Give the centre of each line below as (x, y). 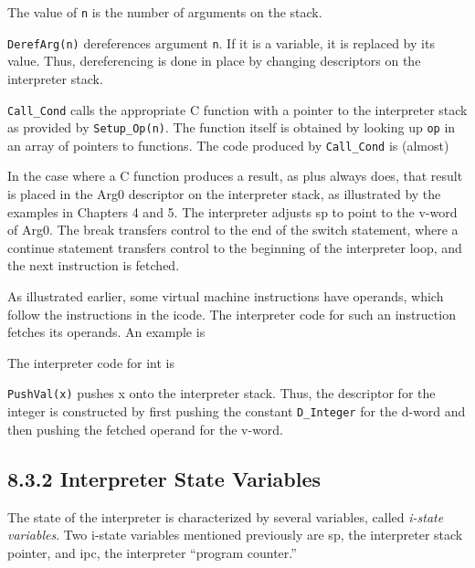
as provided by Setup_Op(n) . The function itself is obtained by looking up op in (232, 127)
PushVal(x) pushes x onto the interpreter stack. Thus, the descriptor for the (222, 393)
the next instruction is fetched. (94, 265)
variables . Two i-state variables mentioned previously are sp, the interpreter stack (235, 535)
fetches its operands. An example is (106, 332)
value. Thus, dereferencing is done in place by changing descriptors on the (214, 61)
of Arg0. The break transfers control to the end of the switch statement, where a (233, 230)
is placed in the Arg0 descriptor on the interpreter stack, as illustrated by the (224, 194)
